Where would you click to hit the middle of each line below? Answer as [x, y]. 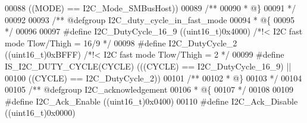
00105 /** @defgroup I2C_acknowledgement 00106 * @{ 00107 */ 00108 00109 [149, 89]
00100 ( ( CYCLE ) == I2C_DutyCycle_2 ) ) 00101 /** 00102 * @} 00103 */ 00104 [153, 78]
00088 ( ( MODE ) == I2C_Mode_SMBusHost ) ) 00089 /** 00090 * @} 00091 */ [151, 8]
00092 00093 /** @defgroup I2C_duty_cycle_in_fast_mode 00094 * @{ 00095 [150, 19]
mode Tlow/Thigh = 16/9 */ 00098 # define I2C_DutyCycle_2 [121, 42]
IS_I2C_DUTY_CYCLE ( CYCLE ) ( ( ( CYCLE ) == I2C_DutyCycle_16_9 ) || [148, 66]
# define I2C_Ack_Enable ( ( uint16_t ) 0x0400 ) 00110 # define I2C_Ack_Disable [151, 101]
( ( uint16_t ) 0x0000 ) [40, 113]
